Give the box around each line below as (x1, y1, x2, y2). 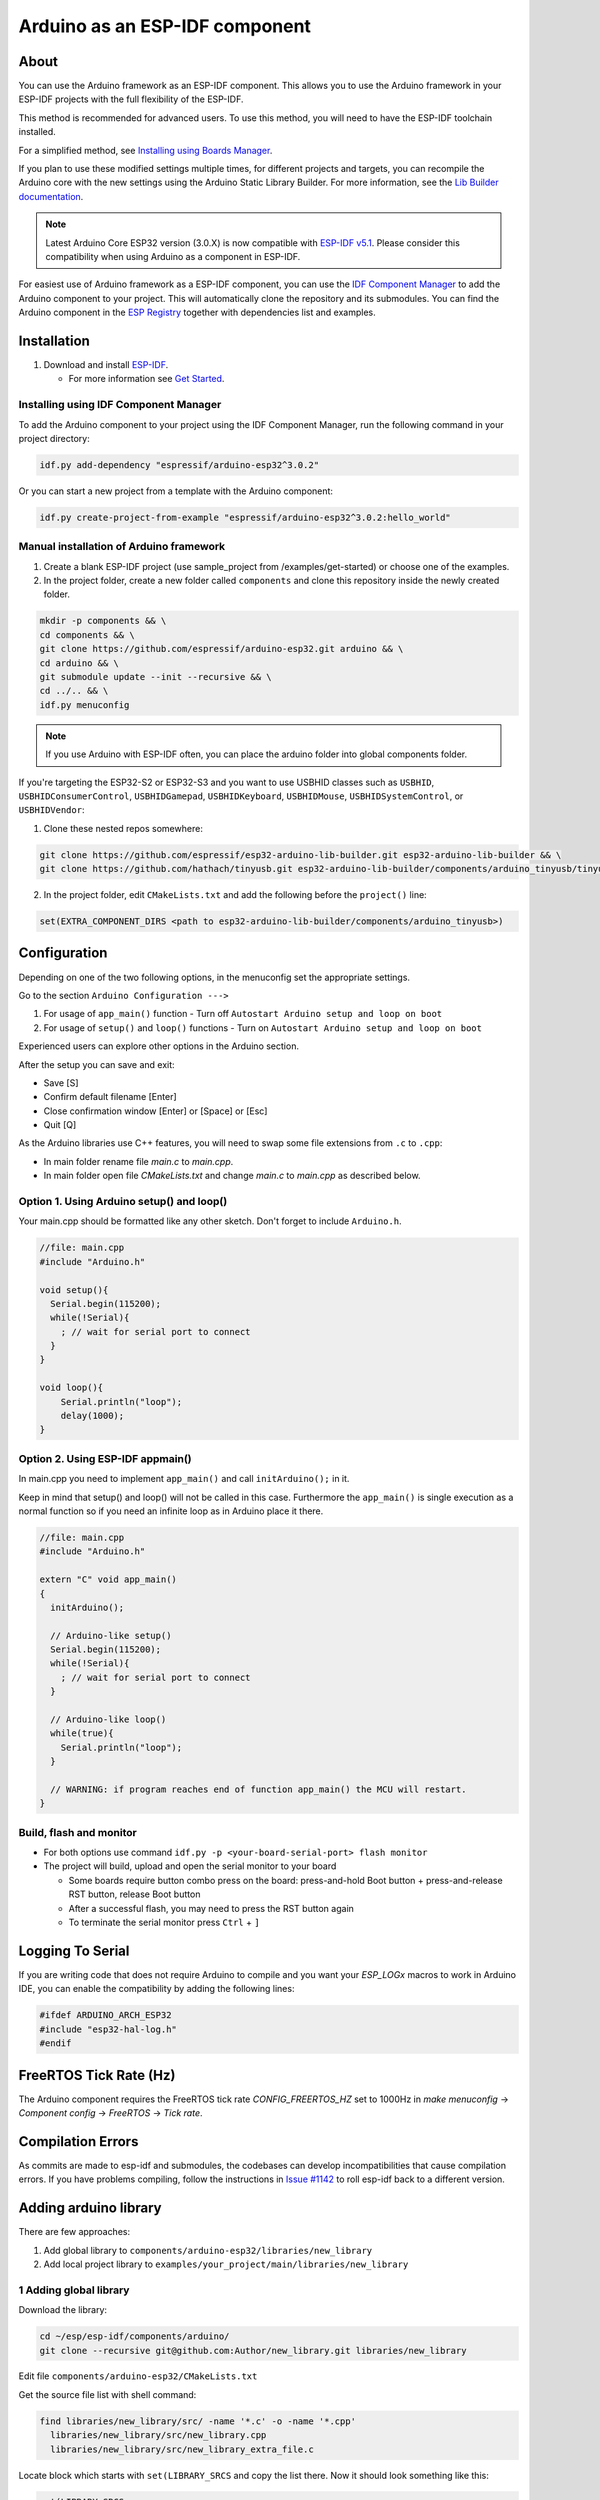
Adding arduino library (18, 2200, 162, 2217)
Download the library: (18, 2304, 108, 2316)
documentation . (18, 190, 84, 202)
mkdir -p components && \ (39, 615, 167, 627)
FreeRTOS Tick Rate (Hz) (18, 2066, 176, 2084)
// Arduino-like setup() (50, 1630, 172, 1641)
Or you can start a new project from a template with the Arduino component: (18, 485, 334, 497)
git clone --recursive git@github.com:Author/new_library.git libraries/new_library (39, 2345, 467, 2356)
